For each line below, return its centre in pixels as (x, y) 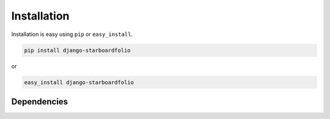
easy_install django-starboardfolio (79, 82)
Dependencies (40, 102)
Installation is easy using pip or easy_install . (72, 34)
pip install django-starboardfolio (77, 50)
